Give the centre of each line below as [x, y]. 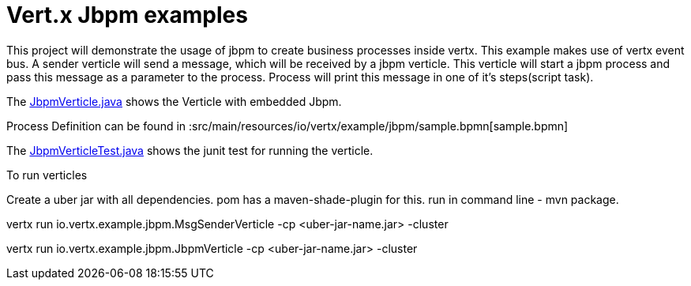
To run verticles [47, 175]
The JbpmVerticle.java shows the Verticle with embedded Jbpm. [174, 101]
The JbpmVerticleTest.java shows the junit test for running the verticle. [190, 150]
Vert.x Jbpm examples [127, 15]
